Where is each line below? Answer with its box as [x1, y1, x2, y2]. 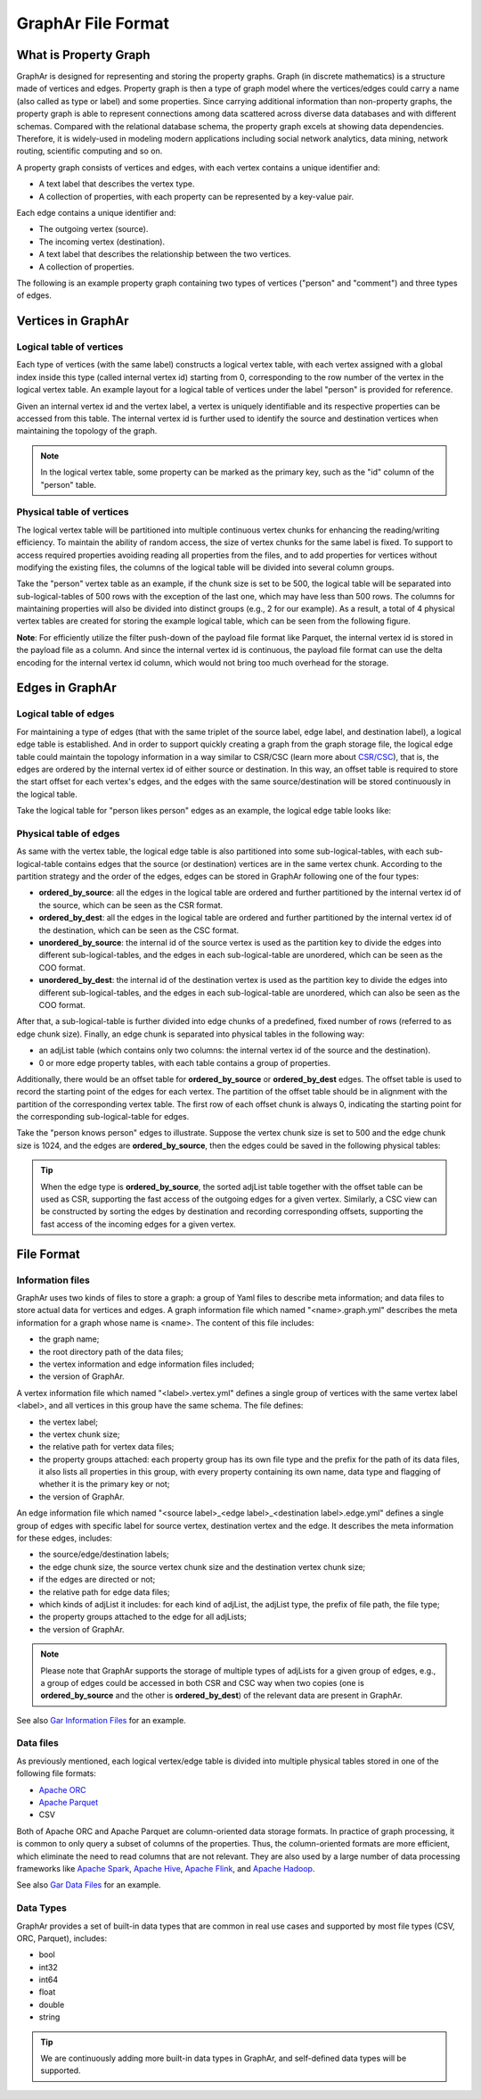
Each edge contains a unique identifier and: [16, 207, 176, 218]
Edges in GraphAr [16, 681, 118, 696]
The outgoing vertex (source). [38, 224, 149, 235]
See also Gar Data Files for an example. [16, 1880, 161, 1890]
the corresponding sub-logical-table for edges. [16, 1111, 190, 1122]
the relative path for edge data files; [38, 1586, 170, 1597]
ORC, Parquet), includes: [16, 1932, 107, 1944]
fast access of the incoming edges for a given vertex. [40, 1219, 236, 1229]
